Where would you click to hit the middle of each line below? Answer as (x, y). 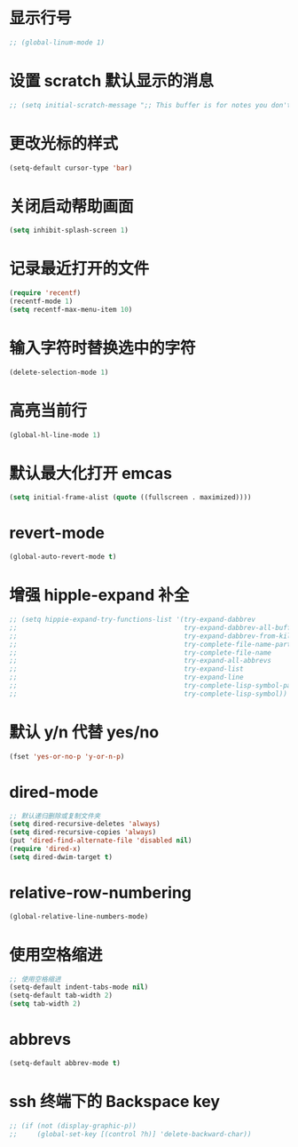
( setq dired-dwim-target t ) (61, 857)
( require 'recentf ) (45, 293)
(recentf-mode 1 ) (41, 302)
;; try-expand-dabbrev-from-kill (152, 636)
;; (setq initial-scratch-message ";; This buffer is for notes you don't (150, 105)
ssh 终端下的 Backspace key (114, 1102)
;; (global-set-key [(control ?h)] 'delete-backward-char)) (130, 1134)
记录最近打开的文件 (79, 269)
